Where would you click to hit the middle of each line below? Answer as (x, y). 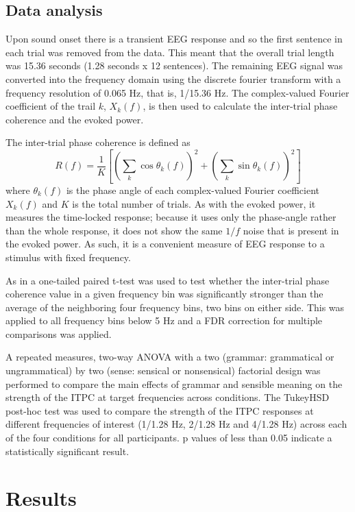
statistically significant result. (68, 451)
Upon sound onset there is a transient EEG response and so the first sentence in (174, 39)
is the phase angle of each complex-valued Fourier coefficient (193, 190)
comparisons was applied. (59, 333)
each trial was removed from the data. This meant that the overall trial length (170, 52)
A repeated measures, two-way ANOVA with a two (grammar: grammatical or (170, 357)
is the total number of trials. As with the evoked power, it (194, 203)
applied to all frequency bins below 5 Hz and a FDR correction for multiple (164, 320)
